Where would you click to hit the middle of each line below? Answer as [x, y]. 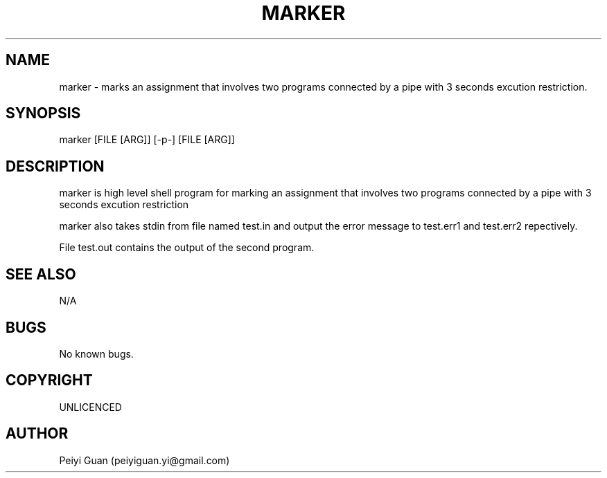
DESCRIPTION [55, 166]
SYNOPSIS [43, 113]
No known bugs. [96, 353]
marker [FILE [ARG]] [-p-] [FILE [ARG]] [147, 140]
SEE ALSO [41, 274]
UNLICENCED [90, 407]
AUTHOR [37, 434]
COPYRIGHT [49, 380]
